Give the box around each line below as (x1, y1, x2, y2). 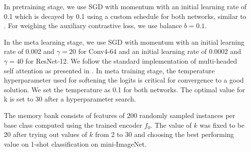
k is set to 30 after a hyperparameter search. (4, 94, 136, 104)
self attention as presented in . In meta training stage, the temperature (4, 65, 215, 75)
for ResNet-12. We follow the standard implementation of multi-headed (25, 55, 237, 66)
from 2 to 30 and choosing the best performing (95, 129, 234, 139)
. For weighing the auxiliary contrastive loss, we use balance (4, 20, 182, 31)
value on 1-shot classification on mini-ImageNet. (4, 138, 147, 149)
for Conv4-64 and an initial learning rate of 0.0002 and (78, 46, 241, 56)
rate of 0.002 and (4, 46, 54, 56)
